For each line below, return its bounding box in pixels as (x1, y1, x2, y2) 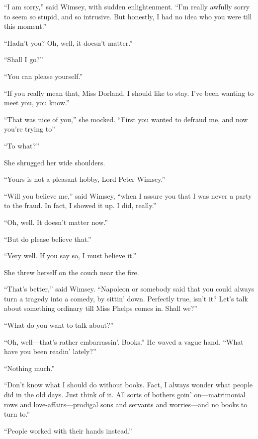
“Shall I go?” (4, 54, 43, 65)
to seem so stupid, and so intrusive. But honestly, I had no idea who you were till (4, 11, 252, 21)
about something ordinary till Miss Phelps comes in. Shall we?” (4, 303, 197, 313)
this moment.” (4, 21, 47, 31)
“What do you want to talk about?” (4, 320, 114, 330)
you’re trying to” (4, 124, 55, 134)
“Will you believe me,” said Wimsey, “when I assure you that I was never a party (4, 190, 252, 201)
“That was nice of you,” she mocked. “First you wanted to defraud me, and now (4, 114, 248, 124)
